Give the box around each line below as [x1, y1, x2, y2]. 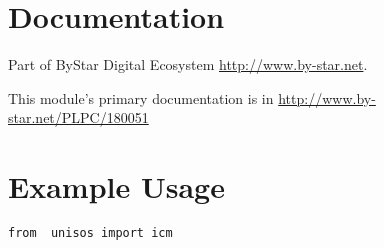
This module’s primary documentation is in [8, 87, 274, 108]
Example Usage [8, 166, 225, 207]
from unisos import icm [8, 226, 173, 241]
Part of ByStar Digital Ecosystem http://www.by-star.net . [8, 54, 368, 75]
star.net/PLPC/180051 [8, 107, 149, 128]
